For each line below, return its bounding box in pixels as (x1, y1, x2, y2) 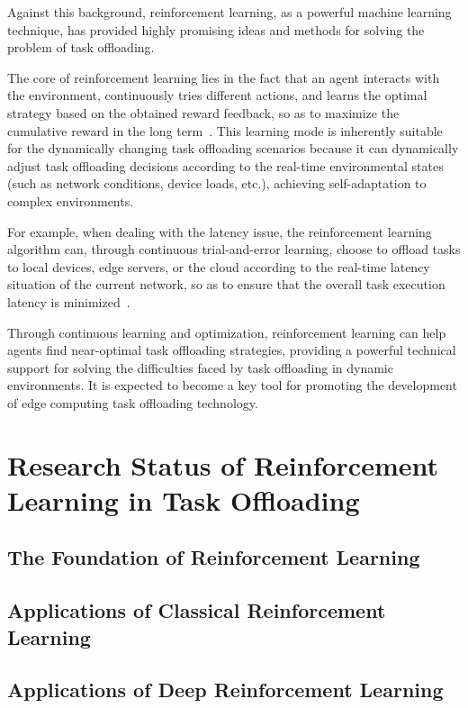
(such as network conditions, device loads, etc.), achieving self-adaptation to (7, 174, 427, 193)
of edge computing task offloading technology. (7, 393, 258, 412)
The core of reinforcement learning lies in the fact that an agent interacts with (7, 68, 440, 86)
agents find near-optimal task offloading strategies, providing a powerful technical (7, 340, 456, 359)
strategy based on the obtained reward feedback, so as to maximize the (7, 103, 400, 122)
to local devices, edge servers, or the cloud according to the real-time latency (7, 257, 430, 276)
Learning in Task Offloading (7, 481, 360, 518)
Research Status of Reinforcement (7, 446, 438, 483)
